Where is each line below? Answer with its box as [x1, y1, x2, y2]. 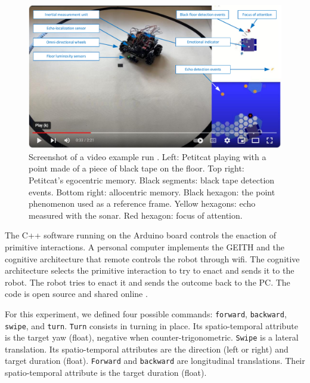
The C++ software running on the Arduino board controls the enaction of [5, 229, 276, 241]
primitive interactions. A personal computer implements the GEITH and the [5, 240, 284, 253]
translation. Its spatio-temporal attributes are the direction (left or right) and [5, 342, 289, 355]
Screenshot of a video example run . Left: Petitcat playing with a [29, 150, 266, 163]
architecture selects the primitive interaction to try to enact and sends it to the [5, 264, 294, 277]
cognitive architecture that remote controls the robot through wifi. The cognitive [5, 252, 300, 265]
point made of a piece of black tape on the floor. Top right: [29, 162, 244, 174]
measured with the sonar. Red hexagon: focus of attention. [29, 209, 243, 221]
